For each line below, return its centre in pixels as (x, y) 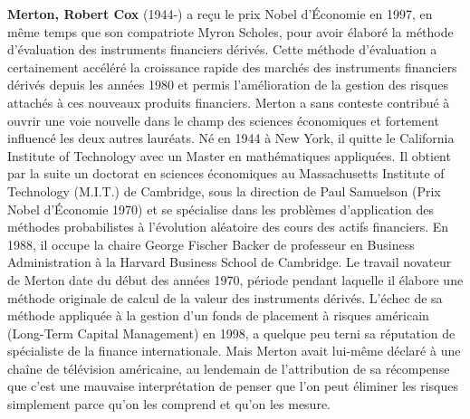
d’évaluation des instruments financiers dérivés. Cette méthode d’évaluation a (222, 49)
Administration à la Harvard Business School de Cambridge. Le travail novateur (230, 262)
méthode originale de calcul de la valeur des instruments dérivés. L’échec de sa (225, 297)
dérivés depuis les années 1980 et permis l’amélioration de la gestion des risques (228, 85)
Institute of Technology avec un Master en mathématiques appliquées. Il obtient (229, 155)
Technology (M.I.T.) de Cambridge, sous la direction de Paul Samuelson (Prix (224, 190)
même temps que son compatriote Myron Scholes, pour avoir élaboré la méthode (230, 31)
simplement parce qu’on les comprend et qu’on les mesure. (169, 404)
